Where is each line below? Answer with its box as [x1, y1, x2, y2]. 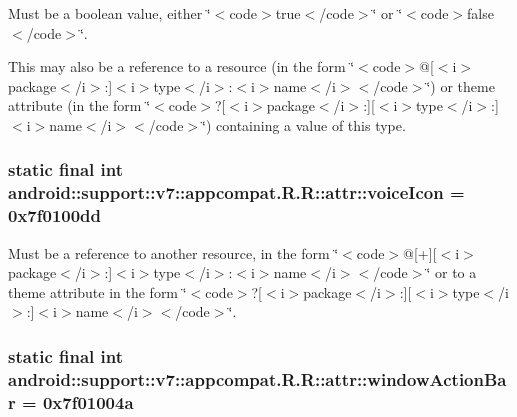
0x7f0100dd [8, 203, 102, 228]
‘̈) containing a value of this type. [202, 114, 406, 135]
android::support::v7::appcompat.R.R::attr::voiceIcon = [8, 180, 465, 205]
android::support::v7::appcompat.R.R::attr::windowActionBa [8, 366, 507, 391]
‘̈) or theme [426, 75, 495, 96]
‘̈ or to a [426, 262, 477, 283]
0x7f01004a [42, 389, 134, 414]
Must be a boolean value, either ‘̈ [8, 3, 211, 23]
